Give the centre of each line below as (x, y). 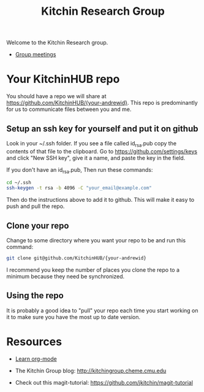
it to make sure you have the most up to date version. (74, 317)
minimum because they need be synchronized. (66, 276)
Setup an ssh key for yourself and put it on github (102, 129)
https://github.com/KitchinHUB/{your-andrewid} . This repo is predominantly (102, 103)
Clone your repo (38, 225)
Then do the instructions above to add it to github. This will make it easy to (100, 200)
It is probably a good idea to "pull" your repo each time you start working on (102, 310)
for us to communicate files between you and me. (69, 109)
